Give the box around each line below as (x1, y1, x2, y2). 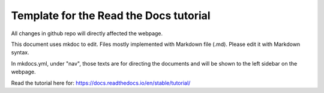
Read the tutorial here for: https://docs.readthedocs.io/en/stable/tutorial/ (11, 79, 191, 86)
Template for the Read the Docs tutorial (11, 9, 211, 22)
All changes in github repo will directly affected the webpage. (11, 30, 163, 37)
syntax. (11, 49, 29, 56)
